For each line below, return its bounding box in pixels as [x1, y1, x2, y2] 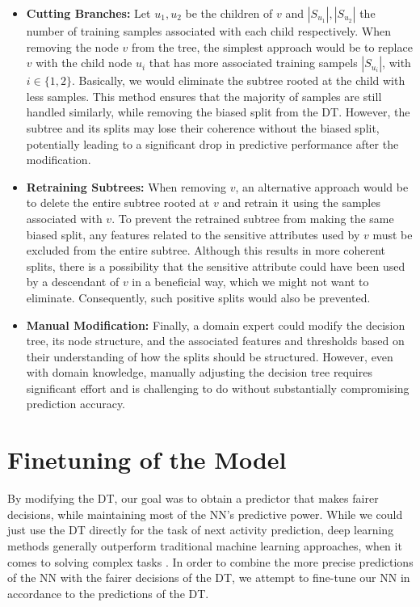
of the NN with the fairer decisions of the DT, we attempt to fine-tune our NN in [7, 569, 410, 586]
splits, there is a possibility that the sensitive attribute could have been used [26, 257, 405, 274]
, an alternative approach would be [235, 178, 409, 195]
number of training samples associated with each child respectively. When [26, 23, 392, 39]
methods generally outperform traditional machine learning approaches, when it [7, 537, 402, 554]
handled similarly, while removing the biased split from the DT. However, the [26, 103, 410, 120]
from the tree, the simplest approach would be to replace [131, 38, 413, 55]
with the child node [36, 54, 132, 71]
